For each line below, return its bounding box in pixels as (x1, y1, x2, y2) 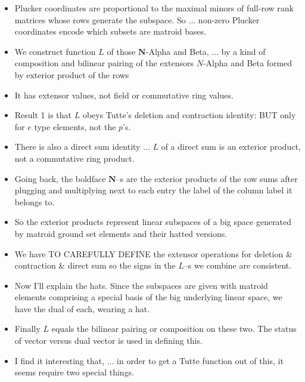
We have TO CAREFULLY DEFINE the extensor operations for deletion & (14, 247, 292, 260)
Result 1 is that (14, 109, 72, 121)
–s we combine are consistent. (183, 259, 292, 272)
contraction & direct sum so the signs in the (14, 259, 176, 272)
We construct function (14, 45, 96, 57)
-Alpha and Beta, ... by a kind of (145, 45, 266, 57)
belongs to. (14, 195, 55, 208)
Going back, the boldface (14, 172, 106, 184)
